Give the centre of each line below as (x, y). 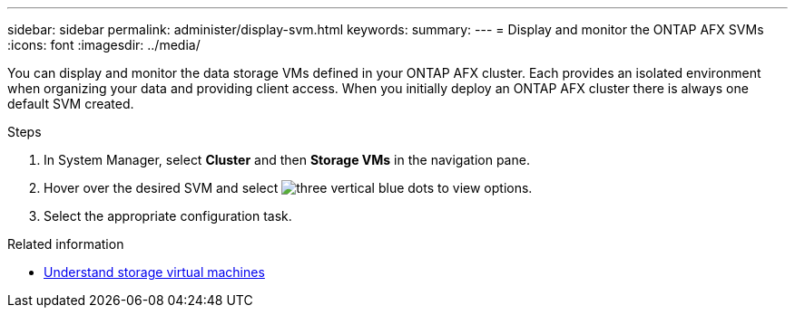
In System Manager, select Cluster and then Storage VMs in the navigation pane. (287, 160)
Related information (66, 244)
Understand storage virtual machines (154, 272)
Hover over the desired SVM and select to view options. (288, 188)
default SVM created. (71, 104)
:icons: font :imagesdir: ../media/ (104, 45)
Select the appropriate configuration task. (168, 216)
